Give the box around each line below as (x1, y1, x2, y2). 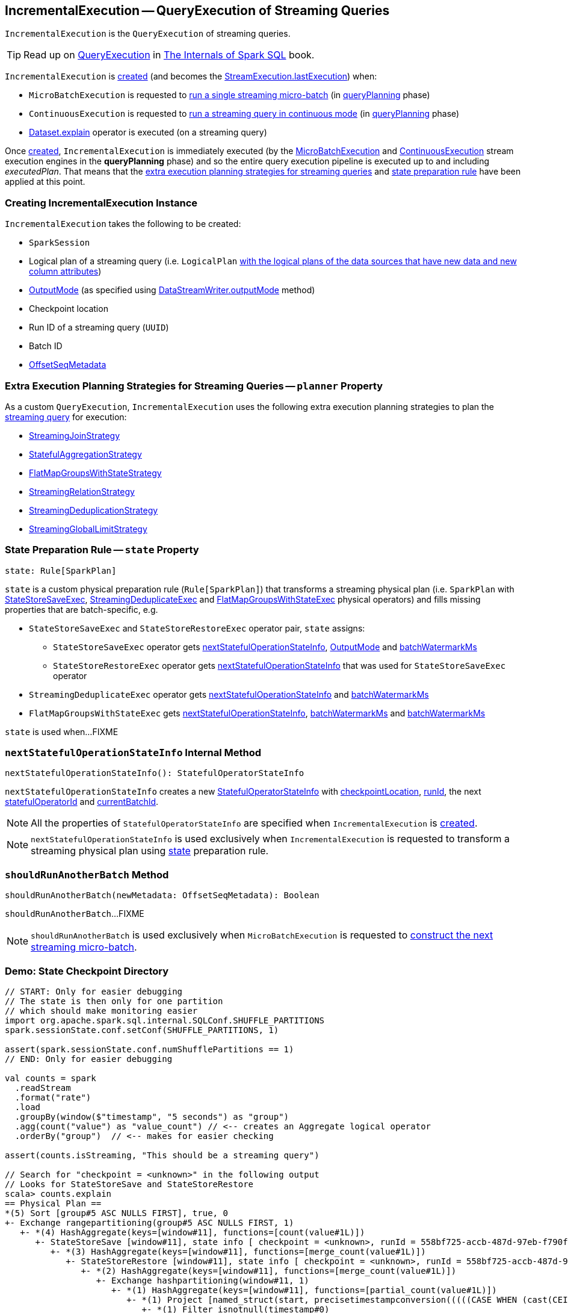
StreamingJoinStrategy (29, 430, 120, 441)
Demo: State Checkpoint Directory (5, 964, 169, 977)
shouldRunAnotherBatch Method (5, 868, 169, 881)
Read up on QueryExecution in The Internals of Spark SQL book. (23, 49, 315, 61)
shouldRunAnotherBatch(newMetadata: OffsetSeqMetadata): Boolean (5, 890, 319, 901)
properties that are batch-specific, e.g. (5, 604, 158, 615)
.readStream (14, 1082, 71, 1093)
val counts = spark (5, 1073, 96, 1083)
